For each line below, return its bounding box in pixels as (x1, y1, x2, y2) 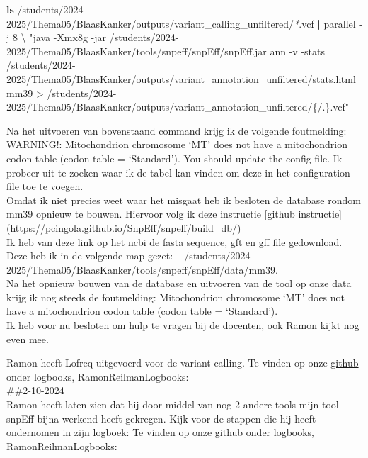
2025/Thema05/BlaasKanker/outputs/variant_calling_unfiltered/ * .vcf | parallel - (6, 16, 362, 30)
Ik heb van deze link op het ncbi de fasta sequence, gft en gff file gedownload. (6, 234, 343, 249)
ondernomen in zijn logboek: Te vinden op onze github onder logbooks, (6, 425, 315, 440)
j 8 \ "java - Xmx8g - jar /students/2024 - (6, 30, 179, 45)
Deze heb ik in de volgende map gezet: (6, 248, 173, 263)
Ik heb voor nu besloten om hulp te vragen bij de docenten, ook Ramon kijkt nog (6, 318, 360, 333)
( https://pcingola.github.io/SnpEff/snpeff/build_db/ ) (6, 220, 241, 235)
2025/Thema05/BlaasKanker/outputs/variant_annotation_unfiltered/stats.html (6, 71, 356, 86)
